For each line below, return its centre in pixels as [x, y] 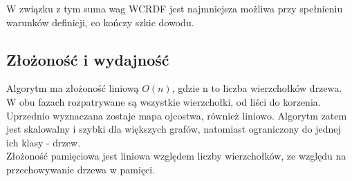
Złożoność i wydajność [88, 59]
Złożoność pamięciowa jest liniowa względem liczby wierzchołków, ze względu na [176, 156]
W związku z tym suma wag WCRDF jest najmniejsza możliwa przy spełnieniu [175, 8]
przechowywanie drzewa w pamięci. [81, 169]
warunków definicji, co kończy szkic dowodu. [100, 22]
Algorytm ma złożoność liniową [73, 88]
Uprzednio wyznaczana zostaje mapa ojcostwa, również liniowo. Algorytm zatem [177, 115]
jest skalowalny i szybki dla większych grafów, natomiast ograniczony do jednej [174, 129]
